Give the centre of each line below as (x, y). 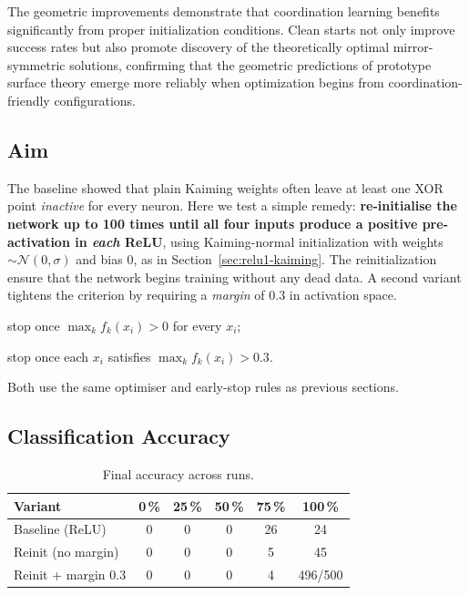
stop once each (48, 356)
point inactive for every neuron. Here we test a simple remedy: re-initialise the (232, 205)
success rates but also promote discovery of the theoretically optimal (199, 47)
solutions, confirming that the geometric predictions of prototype (250, 64)
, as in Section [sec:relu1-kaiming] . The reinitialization (285, 259)
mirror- (413, 47)
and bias (99, 259)
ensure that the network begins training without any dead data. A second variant (234, 277)
